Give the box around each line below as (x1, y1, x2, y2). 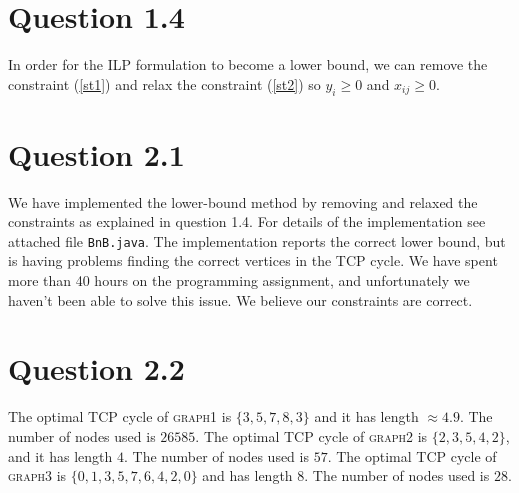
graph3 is (8, 465, 67, 486)
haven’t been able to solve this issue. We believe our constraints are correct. (8, 289, 473, 310)
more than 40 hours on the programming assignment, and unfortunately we (8, 270, 470, 291)
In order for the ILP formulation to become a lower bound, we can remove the (8, 54, 488, 75)
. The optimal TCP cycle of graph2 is (195, 425, 428, 446)
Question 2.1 (8, 133, 185, 174)
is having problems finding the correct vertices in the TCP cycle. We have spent (8, 250, 498, 271)
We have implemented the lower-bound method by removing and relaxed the (8, 191, 478, 212)
